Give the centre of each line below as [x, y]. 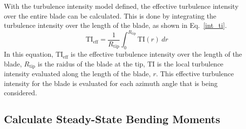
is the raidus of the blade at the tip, [92, 63]
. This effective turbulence [195, 74]
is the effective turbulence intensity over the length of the [156, 54]
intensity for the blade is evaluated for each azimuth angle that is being [111, 83]
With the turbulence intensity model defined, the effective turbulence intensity [121, 6]
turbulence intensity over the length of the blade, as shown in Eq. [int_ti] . [115, 25]
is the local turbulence [190, 63]
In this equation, [29, 54]
